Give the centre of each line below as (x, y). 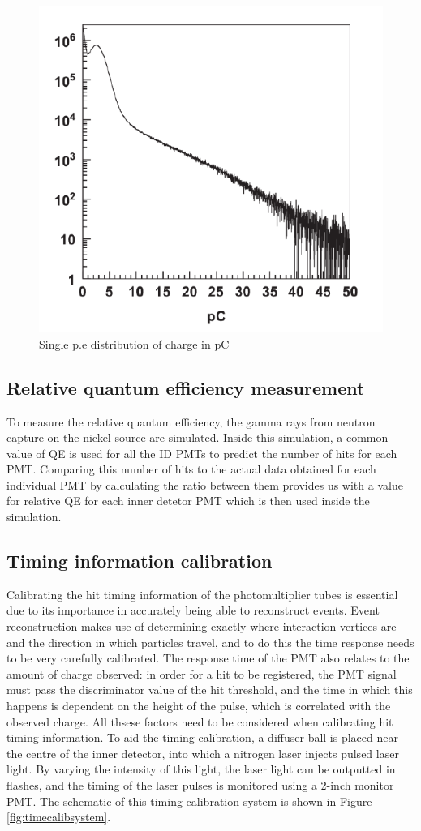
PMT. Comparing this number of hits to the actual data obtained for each (191, 469)
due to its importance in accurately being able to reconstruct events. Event (193, 610)
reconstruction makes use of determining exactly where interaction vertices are (202, 626)
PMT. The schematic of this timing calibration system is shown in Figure (189, 801)
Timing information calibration (140, 561)
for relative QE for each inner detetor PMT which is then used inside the (188, 501)
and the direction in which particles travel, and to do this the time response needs (210, 642)
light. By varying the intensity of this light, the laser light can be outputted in (201, 769)
